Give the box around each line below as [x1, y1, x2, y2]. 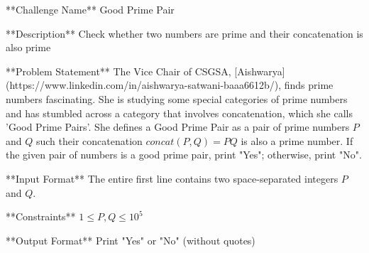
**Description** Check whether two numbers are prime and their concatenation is [6, 26, 363, 41]
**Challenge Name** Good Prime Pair [6, 2, 175, 16]
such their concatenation [35, 133, 143, 148]
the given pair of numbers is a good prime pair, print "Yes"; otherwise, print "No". [6, 147, 362, 162]
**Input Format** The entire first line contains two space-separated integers [6, 171, 338, 185]
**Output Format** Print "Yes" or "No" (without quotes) [6, 232, 255, 247]
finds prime [284, 77, 334, 92]
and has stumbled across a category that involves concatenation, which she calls [6, 105, 353, 120]
